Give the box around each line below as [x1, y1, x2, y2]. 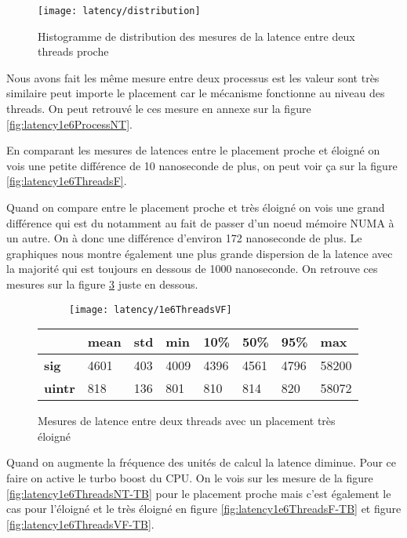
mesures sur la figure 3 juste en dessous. [6, 275, 198, 292]
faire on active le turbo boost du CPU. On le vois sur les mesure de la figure [6, 470, 373, 485]
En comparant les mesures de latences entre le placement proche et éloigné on [6, 142, 380, 158]
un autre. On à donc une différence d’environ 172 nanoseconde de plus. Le [6, 230, 362, 246]
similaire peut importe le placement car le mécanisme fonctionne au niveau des [6, 85, 385, 101]
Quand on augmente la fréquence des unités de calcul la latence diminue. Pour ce [6, 454, 397, 471]
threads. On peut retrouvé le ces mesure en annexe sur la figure [6, 100, 311, 117]
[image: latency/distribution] [38, 5, 201, 16]
